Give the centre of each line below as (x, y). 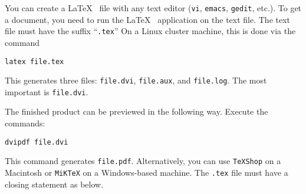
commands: (25, 123)
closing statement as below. (54, 184)
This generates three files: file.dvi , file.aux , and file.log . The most (136, 80)
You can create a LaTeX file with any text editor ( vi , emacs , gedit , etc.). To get (153, 8)
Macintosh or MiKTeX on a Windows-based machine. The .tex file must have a (147, 172)
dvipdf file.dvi (37, 142)
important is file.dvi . (47, 91)
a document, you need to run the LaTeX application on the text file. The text (148, 19)
